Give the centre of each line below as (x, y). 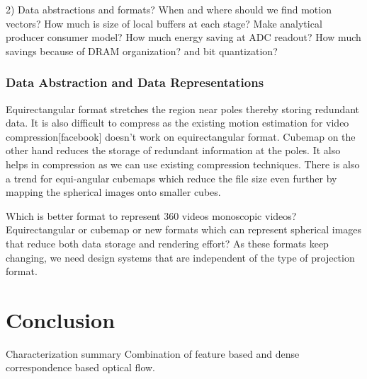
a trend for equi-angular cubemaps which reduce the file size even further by (171, 178)
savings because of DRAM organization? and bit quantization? (142, 51)
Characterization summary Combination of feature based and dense (153, 353)
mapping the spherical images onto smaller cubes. (113, 192)
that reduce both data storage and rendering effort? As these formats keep (167, 243)
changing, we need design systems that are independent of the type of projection (180, 257)
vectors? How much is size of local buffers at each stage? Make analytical (164, 23)
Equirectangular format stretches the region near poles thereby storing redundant (183, 109)
